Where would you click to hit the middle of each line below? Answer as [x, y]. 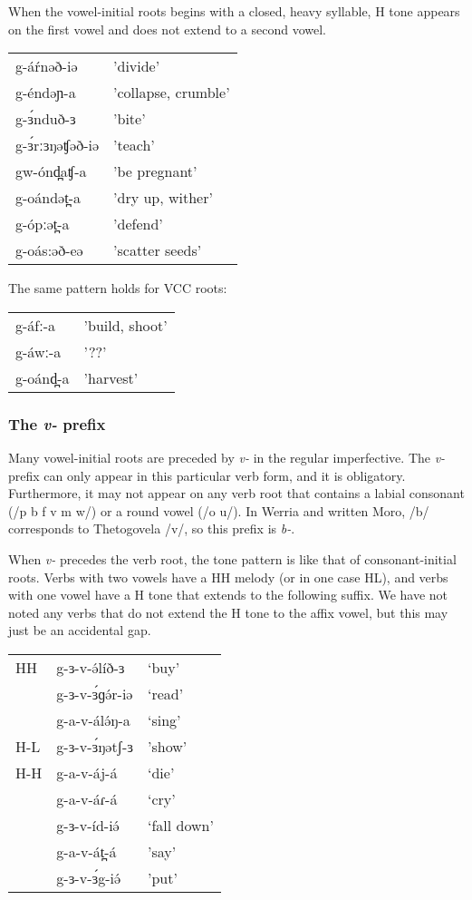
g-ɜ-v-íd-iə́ [88, 825]
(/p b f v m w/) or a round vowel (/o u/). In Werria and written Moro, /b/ [219, 510]
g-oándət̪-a [48, 198]
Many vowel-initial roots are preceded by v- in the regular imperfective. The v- [227, 457]
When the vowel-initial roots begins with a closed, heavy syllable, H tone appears [234, 11]
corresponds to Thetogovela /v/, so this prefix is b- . [152, 528]
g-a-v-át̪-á [87, 851]
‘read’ [166, 693]
